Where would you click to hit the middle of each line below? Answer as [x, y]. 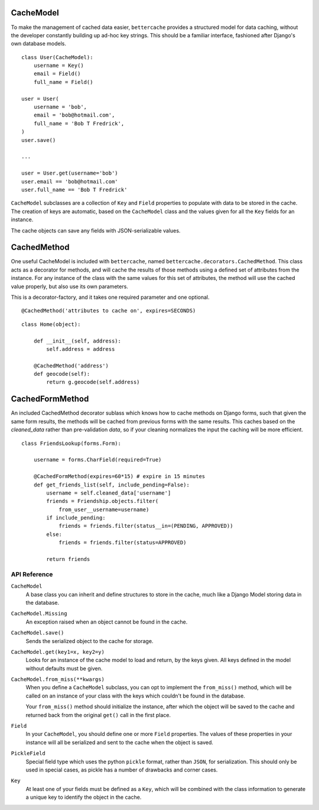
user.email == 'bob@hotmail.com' [70, 181]
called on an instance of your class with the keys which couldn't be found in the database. [135, 696]
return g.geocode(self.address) [93, 382]
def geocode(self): [62, 374]
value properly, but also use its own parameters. [69, 286]
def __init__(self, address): [77, 341]
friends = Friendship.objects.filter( [102, 501]
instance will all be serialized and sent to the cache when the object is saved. [120, 742]
